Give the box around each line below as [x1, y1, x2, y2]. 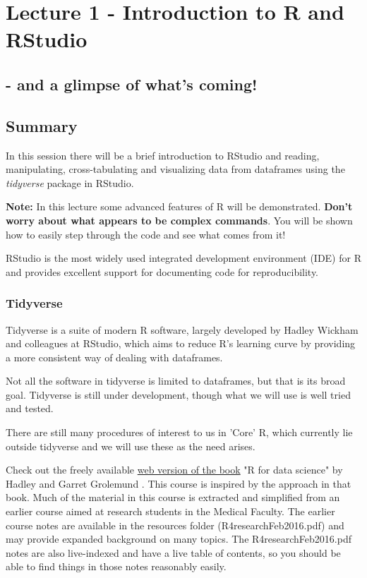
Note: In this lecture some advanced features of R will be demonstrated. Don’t [6, 199, 353, 214]
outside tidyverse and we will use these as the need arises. [6, 438, 255, 453]
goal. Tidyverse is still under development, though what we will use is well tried [6, 387, 351, 402]
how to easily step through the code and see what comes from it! [6, 227, 286, 241]
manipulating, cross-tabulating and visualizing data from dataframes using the [6, 162, 345, 176]
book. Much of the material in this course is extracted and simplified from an [6, 490, 340, 505]
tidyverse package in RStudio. [6, 175, 134, 190]
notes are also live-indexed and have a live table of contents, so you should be [6, 545, 341, 560]
